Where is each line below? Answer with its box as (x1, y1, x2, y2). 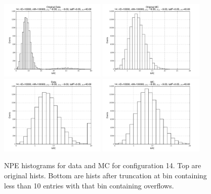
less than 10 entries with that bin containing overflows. (4, 180, 174, 190)
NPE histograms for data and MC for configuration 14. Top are (4, 160, 201, 171)
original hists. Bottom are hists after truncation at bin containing (4, 170, 207, 180)
